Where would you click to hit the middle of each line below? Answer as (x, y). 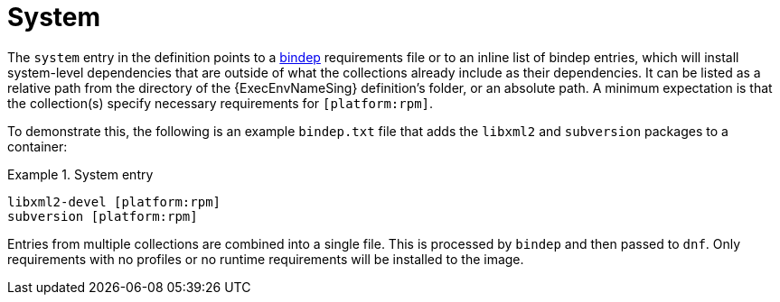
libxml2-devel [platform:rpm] (114, 201)
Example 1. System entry (80, 174)
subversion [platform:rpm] (103, 216)
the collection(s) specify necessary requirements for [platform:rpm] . (221, 103)
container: (38, 146)
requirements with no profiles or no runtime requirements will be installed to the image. (266, 259)
